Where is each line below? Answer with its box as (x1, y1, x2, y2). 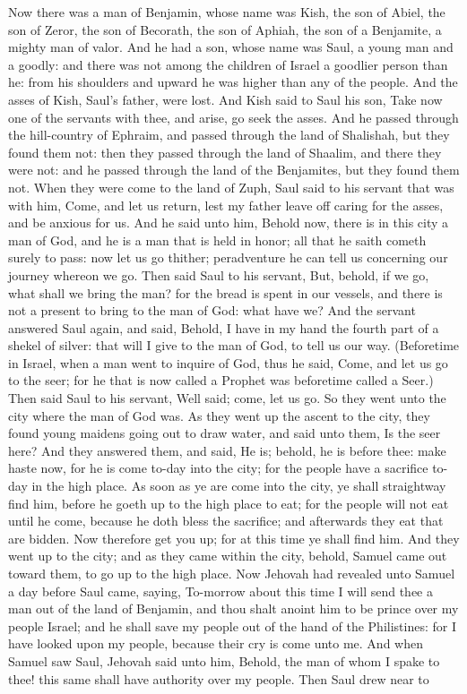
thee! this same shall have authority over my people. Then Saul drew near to (8, 669, 429, 688)
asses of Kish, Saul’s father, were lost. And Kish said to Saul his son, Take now (8, 90, 443, 108)
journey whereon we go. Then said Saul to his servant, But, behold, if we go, (8, 265, 429, 284)
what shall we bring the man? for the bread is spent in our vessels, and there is (8, 283, 443, 302)
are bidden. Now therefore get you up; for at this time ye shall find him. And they (8, 528, 460, 547)
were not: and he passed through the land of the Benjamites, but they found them (8, 160, 460, 179)
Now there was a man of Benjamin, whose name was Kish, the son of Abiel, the (8, 3, 445, 21)
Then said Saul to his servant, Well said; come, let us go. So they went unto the (8, 389, 446, 407)
